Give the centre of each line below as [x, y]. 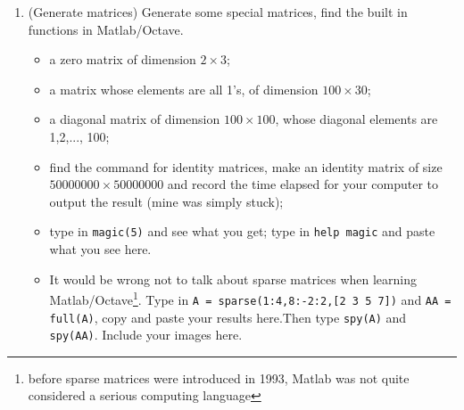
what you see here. [100, 249]
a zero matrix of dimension [123, 59]
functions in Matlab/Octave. [106, 29]
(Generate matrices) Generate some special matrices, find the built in [218, 12]
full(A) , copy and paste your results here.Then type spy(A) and [228, 317]
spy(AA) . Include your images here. [146, 335]
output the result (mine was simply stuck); [166, 201]
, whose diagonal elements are [356, 119]
